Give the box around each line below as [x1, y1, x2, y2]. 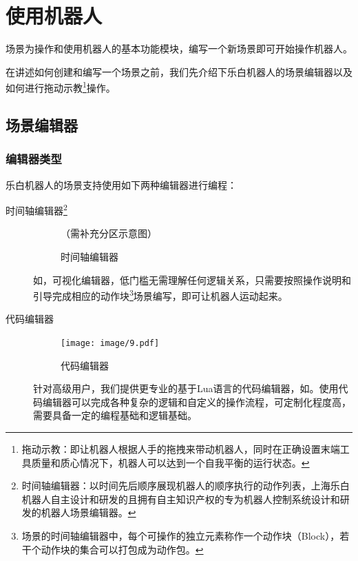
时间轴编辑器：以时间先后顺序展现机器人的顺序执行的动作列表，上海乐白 [21, 478, 350, 493]
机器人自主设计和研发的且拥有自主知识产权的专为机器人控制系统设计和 [21, 491, 340, 506]
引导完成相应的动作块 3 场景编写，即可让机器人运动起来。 [33, 287, 288, 303]
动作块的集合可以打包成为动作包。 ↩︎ [41, 542, 204, 556]
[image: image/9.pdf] [61, 338, 160, 349]
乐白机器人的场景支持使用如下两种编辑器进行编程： [6, 177, 237, 192]
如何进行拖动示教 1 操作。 [6, 79, 116, 94]
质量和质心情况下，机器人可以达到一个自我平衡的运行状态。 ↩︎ [31, 455, 310, 469]
